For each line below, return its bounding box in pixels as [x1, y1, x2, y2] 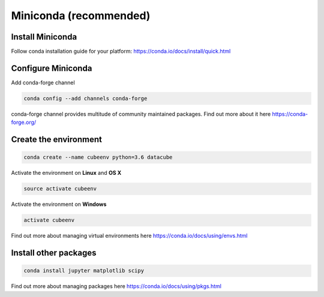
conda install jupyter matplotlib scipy [23, 267, 144, 274]
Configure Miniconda [11, 63, 92, 73]
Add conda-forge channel [11, 78, 75, 86]
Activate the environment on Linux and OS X [11, 169, 122, 177]
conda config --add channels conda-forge [23, 95, 148, 102]
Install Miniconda [11, 32, 77, 42]
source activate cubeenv [23, 186, 97, 192]
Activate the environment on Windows [11, 201, 107, 208]
